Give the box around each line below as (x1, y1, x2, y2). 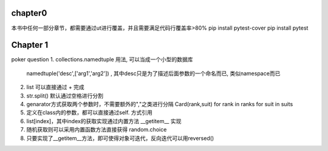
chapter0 (11, 8, 47, 18)
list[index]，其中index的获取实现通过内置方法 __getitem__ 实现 (26, 117, 182, 124)
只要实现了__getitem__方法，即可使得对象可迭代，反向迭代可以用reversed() (26, 134, 214, 142)
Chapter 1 (11, 40, 49, 50)
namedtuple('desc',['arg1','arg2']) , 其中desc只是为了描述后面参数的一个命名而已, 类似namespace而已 (26, 70, 281, 77)
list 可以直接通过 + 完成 (26, 84, 84, 91)
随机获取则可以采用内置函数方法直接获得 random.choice (26, 126, 167, 133)
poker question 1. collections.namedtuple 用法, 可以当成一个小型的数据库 (11, 56, 193, 63)
